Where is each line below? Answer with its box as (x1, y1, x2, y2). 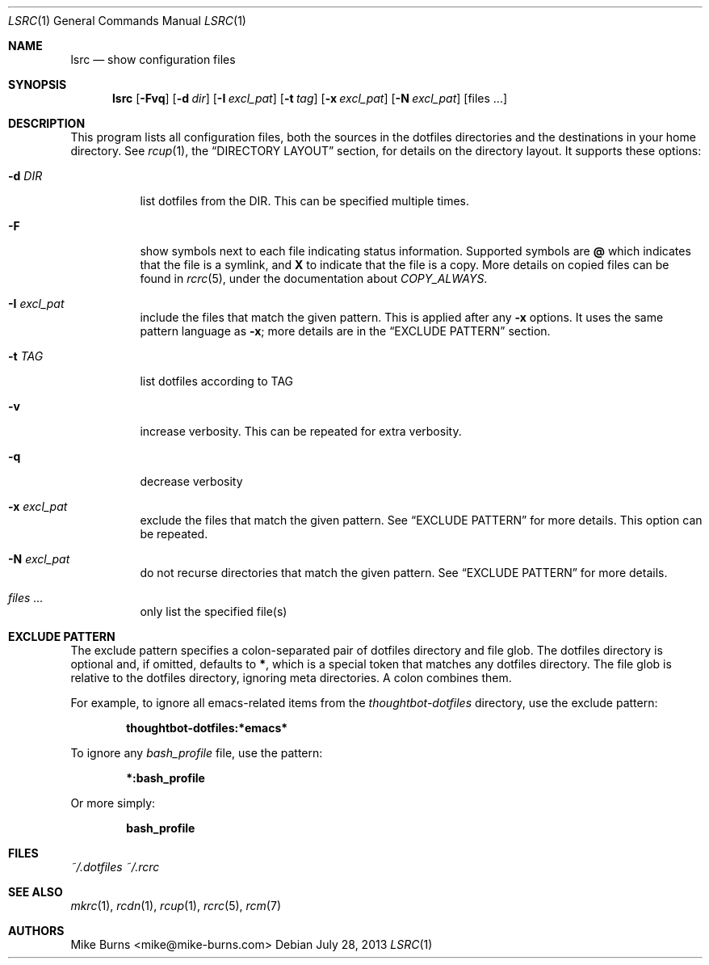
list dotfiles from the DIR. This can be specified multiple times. (140, 194, 470, 208)
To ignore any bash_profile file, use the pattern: (70, 746, 323, 760)
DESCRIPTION (8, 116, 86, 130)
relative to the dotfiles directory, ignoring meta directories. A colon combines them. (70, 671, 512, 685)
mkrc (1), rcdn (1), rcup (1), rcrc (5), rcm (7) (70, 899, 281, 912)
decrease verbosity (140, 474, 243, 488)
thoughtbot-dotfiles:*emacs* (126, 721, 288, 735)
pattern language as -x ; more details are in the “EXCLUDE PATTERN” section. (140, 324, 551, 338)
